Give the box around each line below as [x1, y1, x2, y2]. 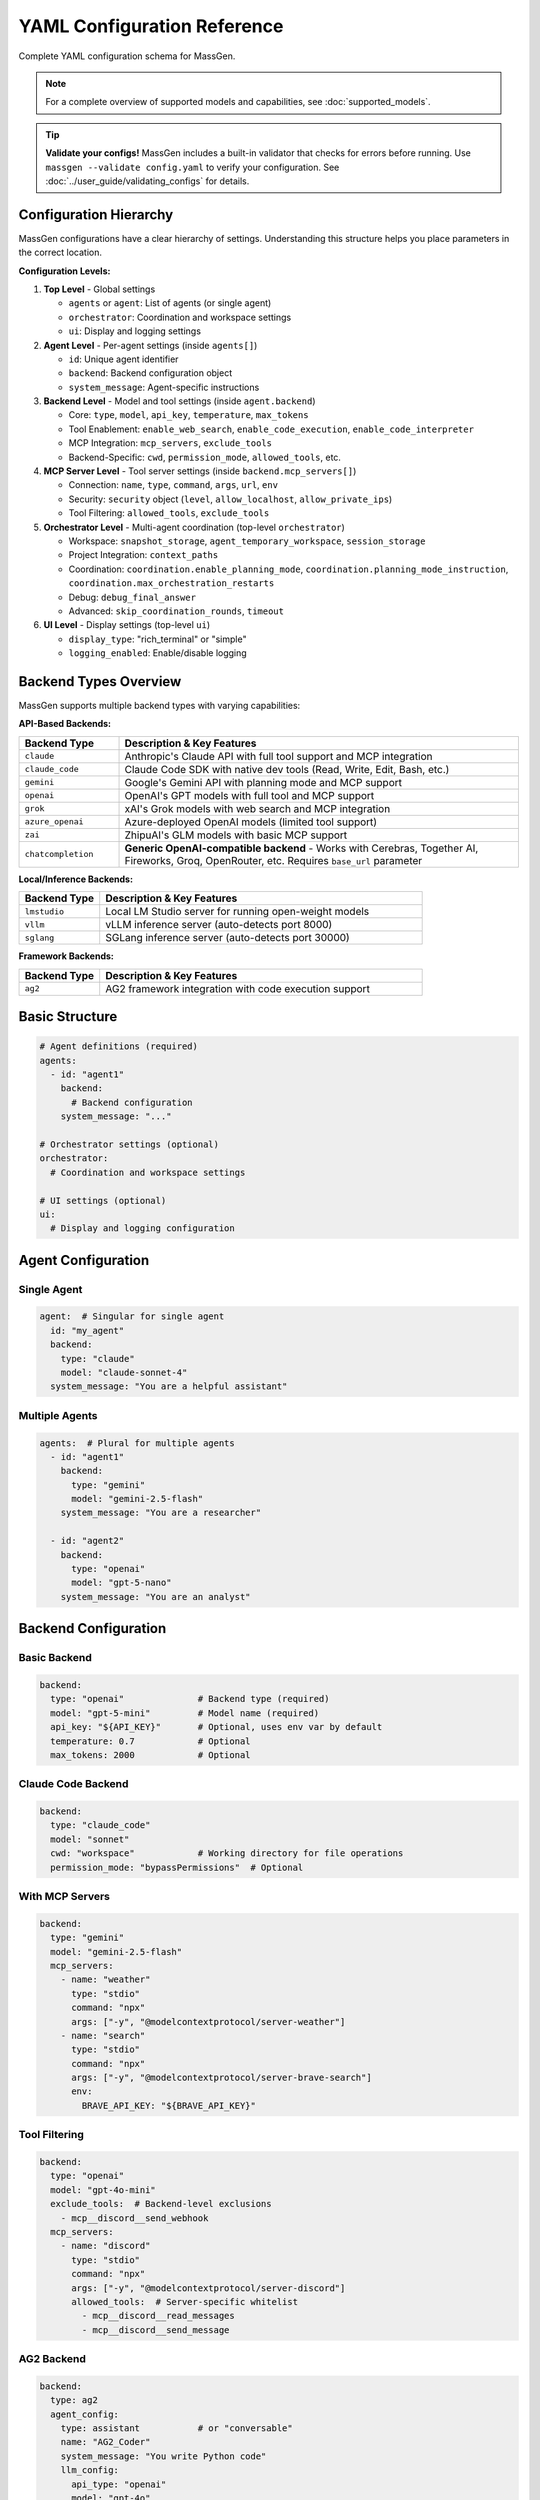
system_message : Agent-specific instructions [68, 381, 260, 393]
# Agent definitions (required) [39, 1041, 199, 1052]
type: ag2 [50, 2395, 99, 2406]
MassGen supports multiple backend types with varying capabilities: [18, 700, 301, 712]
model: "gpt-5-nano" [71, 1577, 172, 1589]
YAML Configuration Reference [18, 15, 284, 37]
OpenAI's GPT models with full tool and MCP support [124, 788, 375, 802]
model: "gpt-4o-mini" [50, 2184, 157, 2195]
